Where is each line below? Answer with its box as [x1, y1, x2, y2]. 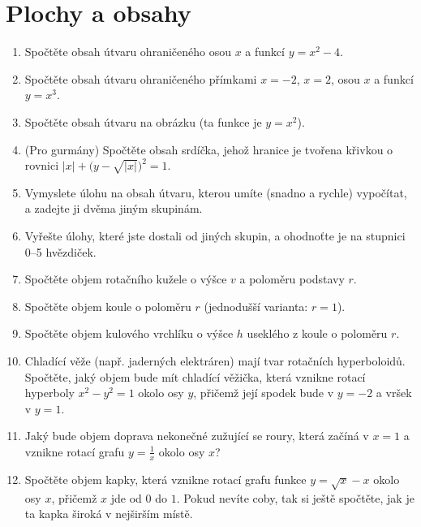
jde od [110, 489, 142, 506]
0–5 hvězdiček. [24, 243, 97, 260]
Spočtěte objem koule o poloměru [24, 297, 191, 314]
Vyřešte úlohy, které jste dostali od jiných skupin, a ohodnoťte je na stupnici [24, 227, 406, 244]
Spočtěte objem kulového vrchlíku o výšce [24, 325, 234, 342]
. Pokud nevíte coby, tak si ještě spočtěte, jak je [176, 489, 415, 506]
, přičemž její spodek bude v [193, 384, 334, 401]
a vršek [376, 384, 412, 401]
